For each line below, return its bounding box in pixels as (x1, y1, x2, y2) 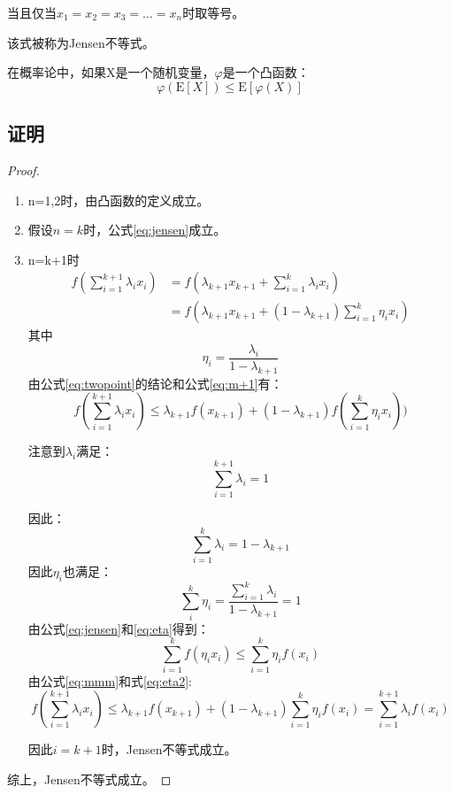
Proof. (7, 160, 40, 179)
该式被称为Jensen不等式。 (7, 33, 155, 51)
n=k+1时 (27, 250, 80, 268)
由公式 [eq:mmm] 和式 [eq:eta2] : (27, 672, 192, 690)
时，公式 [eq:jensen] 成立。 (83, 220, 226, 239)
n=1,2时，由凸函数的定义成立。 (27, 190, 210, 209)
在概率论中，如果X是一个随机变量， (7, 63, 215, 81)
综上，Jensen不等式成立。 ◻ (7, 769, 172, 788)
